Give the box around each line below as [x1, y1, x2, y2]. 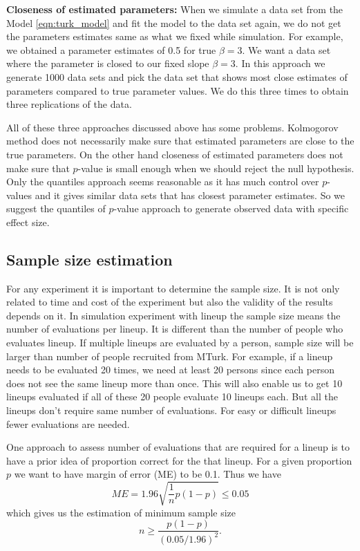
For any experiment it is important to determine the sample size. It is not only [6, 281, 340, 295]
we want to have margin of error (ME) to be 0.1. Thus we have [14, 467, 281, 481]
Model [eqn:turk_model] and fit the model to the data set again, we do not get [6, 15, 341, 30]
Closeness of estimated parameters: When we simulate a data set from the [6, 2, 343, 16]
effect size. [6, 214, 50, 229]
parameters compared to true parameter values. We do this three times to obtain [6, 83, 349, 97]
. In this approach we [235, 56, 325, 71]
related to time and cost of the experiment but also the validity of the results [6, 295, 333, 309]
